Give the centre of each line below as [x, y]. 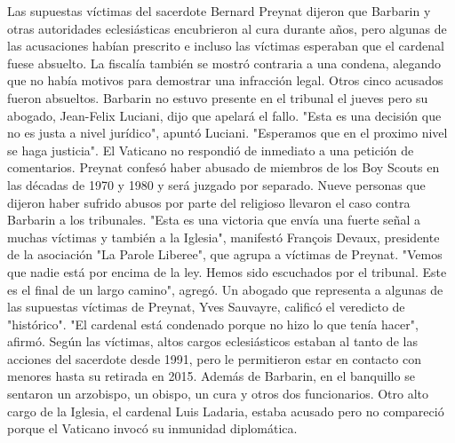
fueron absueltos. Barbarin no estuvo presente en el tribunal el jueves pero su [218, 97]
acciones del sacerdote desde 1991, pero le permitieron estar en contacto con [214, 358]
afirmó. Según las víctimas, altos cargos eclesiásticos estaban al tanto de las [212, 341]
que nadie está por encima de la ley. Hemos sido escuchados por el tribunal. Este [227, 271]
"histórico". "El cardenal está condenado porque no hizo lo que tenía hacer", [213, 324]
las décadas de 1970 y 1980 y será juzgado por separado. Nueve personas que [216, 184]
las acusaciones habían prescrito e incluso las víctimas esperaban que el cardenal [226, 46]
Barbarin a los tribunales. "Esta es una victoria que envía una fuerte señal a [214, 220]
